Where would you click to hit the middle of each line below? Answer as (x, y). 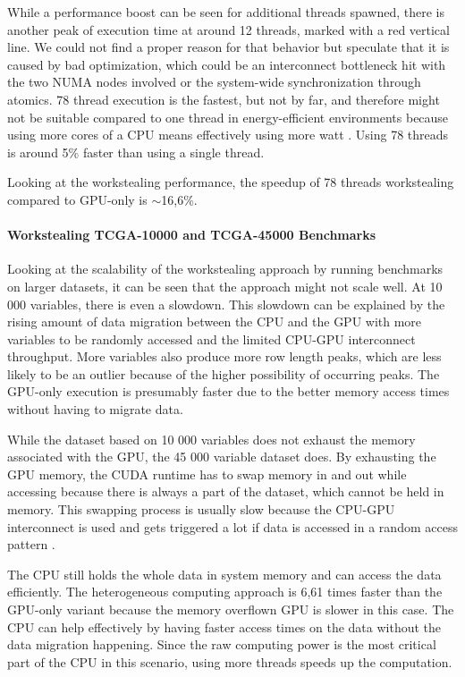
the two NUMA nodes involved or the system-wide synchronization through (214, 82)
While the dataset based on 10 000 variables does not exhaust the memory (211, 439)
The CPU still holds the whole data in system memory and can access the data (224, 574)
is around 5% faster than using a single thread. (136, 152)
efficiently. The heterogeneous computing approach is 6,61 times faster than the (225, 592)
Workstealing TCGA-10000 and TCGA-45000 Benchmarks (192, 235)
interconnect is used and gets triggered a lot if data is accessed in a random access (232, 526)
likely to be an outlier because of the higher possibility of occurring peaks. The (224, 373)
